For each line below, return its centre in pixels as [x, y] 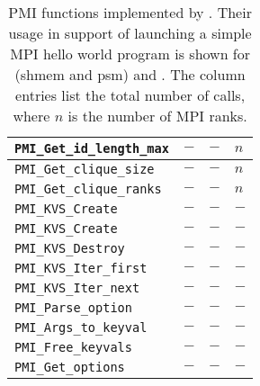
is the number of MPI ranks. [157, 116]
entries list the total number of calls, [130, 95]
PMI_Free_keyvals [73, 347]
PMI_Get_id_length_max [92, 148]
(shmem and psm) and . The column [130, 74]
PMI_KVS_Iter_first [81, 268]
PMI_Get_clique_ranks [88, 189]
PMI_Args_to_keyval [81, 328]
